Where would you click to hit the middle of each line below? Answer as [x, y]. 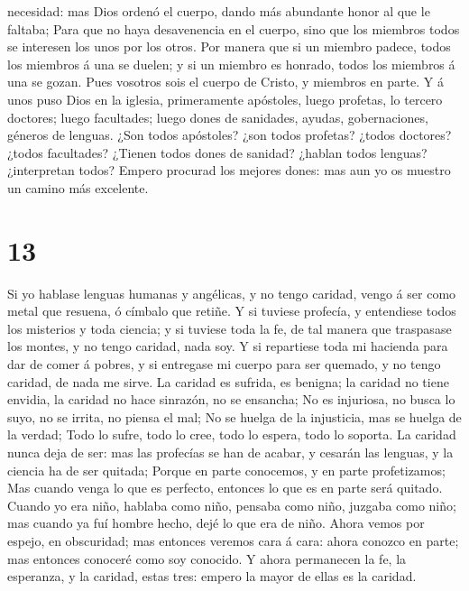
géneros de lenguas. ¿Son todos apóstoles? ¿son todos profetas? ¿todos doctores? [230, 135]
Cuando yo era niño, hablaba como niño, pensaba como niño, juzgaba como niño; [232, 505]
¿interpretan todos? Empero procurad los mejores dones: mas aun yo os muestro [229, 170]
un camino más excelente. [78, 187]
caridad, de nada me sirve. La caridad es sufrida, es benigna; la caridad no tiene [228, 381]
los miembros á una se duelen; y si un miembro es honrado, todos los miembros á [231, 64]
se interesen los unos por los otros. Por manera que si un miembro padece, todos [229, 46]
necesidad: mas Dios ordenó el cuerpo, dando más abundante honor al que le [219, 11]
